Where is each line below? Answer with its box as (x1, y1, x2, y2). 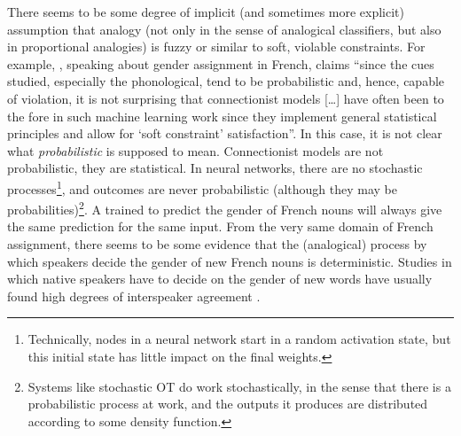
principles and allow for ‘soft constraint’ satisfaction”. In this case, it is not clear (7, 124, 442, 143)
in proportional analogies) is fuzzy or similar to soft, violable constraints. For (7, 37, 426, 56)
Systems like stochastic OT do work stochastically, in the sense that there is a (27, 377, 451, 395)
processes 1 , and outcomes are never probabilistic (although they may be (7, 176, 397, 198)
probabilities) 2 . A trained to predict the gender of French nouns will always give (7, 198, 442, 218)
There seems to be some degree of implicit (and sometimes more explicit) (7, 3, 405, 20)
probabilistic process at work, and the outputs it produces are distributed (27, 394, 428, 413)
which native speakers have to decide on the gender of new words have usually (7, 269, 433, 288)
